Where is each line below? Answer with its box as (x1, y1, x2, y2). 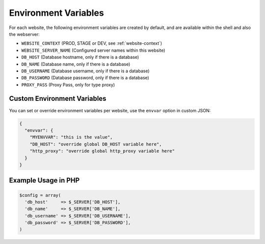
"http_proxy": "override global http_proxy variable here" (29, 148, 175, 154)
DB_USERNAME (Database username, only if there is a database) (21, 68, 150, 74)
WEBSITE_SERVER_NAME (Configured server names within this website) (21, 47, 165, 53)
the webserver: (9, 31, 40, 37)
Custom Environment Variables (9, 94, 106, 103)
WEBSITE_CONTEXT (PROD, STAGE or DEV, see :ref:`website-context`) (21, 40, 162, 46)
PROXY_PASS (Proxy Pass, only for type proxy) (21, 82, 115, 88)
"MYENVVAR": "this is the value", (29, 134, 113, 140)
